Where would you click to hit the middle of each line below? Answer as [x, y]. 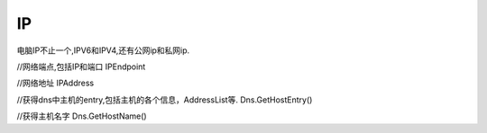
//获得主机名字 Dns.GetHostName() [82, 116]
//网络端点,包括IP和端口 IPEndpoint [81, 66]
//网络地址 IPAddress [55, 83]
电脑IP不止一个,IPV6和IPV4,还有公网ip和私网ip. [103, 50]
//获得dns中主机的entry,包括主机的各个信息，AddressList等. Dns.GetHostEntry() [165, 100]
